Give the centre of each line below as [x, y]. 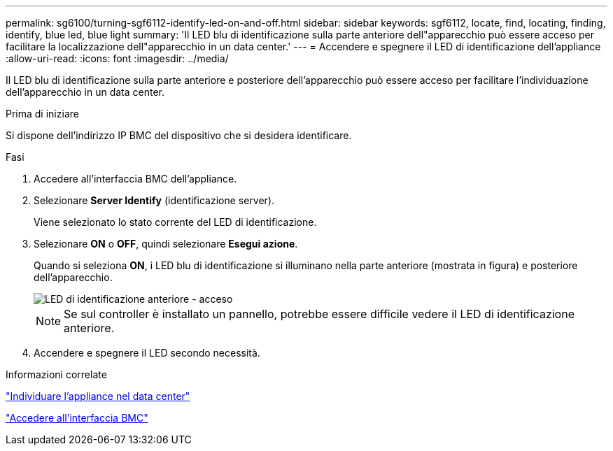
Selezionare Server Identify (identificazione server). [154, 200]
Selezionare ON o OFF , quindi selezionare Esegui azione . [166, 244]
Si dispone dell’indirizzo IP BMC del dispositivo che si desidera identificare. [179, 135]
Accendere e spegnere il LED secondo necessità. [147, 353]
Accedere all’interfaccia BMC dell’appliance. [135, 179]
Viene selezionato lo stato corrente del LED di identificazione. [175, 222]
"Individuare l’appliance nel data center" [98, 396]
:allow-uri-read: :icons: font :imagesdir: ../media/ [117, 58]
